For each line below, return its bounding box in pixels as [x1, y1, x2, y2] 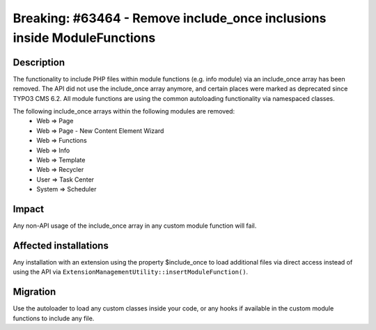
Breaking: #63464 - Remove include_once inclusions [13, 10, 327, 26]
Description [13, 56, 65, 68]
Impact [13, 203, 45, 215]
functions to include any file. [13, 314, 95, 322]
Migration [13, 286, 56, 298]
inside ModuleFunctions [13, 30, 156, 45]
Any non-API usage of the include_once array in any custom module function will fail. [13, 221, 257, 230]
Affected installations [13, 239, 109, 251]
